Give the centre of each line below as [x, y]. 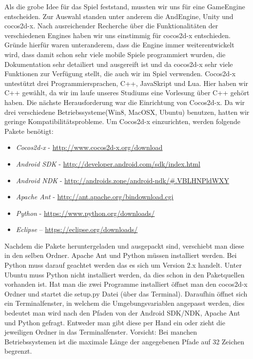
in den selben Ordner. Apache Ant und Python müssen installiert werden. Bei [121, 255]
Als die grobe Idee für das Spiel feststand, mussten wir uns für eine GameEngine [125, 6]
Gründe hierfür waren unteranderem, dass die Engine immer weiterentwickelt [119, 45]
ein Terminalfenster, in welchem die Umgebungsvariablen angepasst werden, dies [125, 303]
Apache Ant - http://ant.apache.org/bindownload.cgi [95, 197]
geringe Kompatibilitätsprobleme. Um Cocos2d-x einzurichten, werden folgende [123, 121]
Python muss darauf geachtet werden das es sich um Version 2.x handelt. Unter [123, 265]
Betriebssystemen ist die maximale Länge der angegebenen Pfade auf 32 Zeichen [125, 341]
